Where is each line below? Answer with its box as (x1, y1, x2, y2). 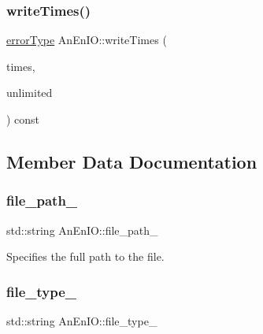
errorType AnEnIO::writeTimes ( (6, 32, 167, 48)
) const (6, 111, 40, 127)
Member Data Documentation (6, 149, 257, 173)
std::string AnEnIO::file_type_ (6, 313, 157, 328)
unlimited (6, 84, 53, 101)
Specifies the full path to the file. (6, 248, 165, 265)
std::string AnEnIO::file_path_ (6, 221, 158, 238)
